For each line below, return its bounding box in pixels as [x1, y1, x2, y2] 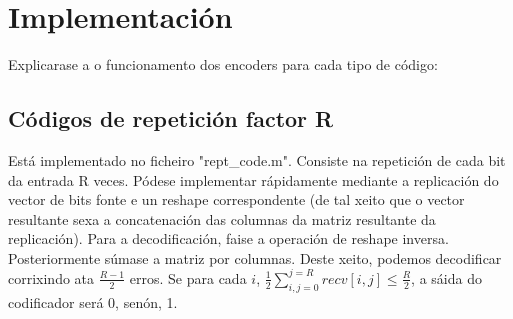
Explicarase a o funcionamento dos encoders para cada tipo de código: [8, 54, 438, 75]
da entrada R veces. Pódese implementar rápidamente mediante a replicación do [8, 169, 499, 190]
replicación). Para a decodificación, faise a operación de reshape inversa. [8, 228, 449, 249]
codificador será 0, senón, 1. [8, 291, 178, 312]
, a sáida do [411, 267, 482, 288]
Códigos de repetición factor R [8, 103, 334, 134]
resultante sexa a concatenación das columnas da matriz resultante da [8, 208, 436, 229]
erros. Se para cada [129, 267, 247, 288]
